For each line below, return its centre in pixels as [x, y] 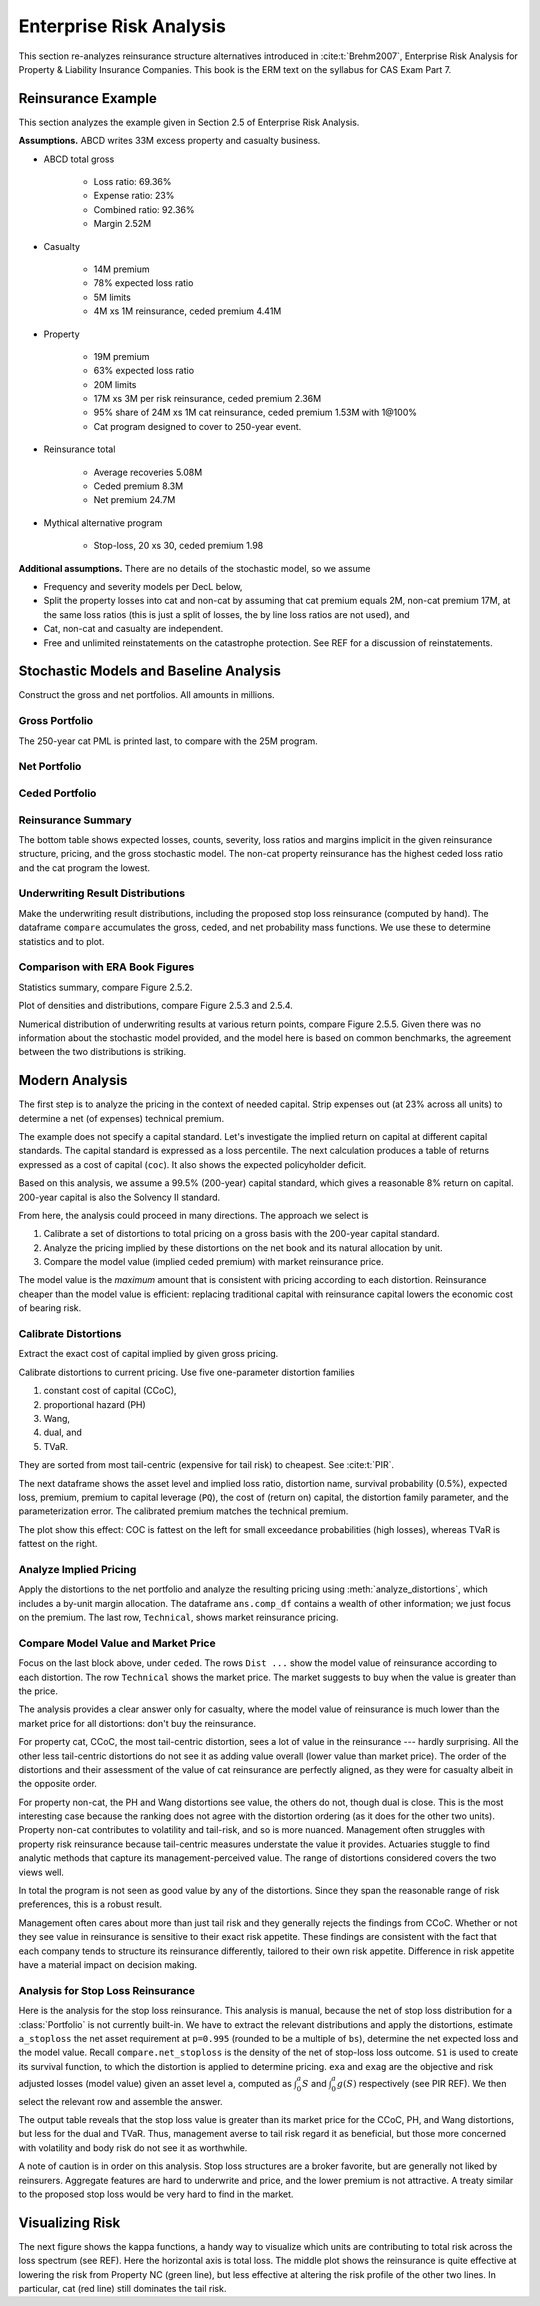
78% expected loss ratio [143, 283]
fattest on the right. [58, 1544]
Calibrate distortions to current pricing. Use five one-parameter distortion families [186, 1372]
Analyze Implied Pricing [77, 1569]
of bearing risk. [50, 1308]
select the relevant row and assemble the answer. [121, 2101]
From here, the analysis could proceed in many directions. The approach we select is [193, 1215]
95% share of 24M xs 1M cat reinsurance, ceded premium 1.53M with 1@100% [255, 412]
